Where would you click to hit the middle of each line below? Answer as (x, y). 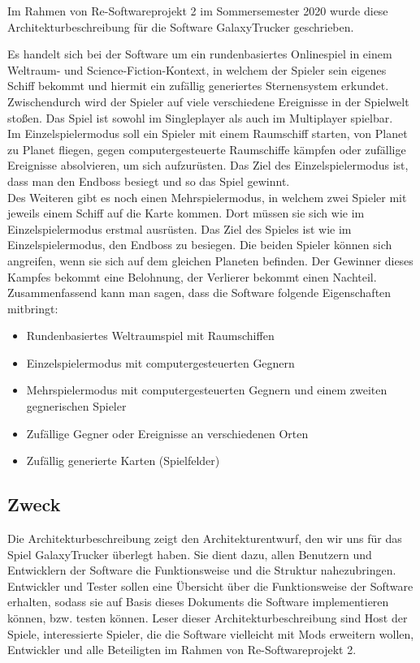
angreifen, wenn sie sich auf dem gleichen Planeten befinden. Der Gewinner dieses (210, 260)
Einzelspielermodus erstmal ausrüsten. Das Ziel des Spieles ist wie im (180, 228)
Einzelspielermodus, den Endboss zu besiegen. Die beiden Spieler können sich (200, 245)
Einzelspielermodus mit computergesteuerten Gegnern (160, 362)
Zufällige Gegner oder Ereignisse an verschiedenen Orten (167, 433)
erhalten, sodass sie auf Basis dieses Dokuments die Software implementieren (198, 602)
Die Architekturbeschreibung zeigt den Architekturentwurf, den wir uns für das (205, 538)
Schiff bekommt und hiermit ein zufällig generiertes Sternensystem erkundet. (198, 86)
